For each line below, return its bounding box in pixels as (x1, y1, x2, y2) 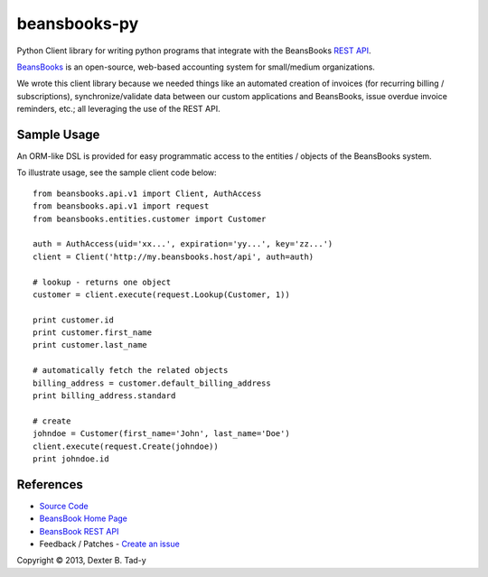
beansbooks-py (16, 14, 139, 33)
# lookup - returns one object (33, 276, 172, 287)
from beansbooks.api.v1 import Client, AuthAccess (33, 188, 262, 199)
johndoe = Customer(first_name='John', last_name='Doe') (33, 429, 291, 439)
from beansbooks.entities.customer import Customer (33, 213, 267, 224)
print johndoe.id (33, 454, 109, 464)
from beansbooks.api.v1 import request (33, 201, 210, 211)
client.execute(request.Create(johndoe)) (33, 441, 219, 451)
